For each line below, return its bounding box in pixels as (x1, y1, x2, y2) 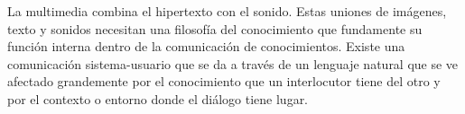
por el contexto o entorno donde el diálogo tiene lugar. (7, 89, 309, 108)
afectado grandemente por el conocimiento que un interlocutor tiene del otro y (7, 72, 441, 91)
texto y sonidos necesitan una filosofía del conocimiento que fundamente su (7, 19, 423, 38)
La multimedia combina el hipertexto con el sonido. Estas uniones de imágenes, (7, 2, 447, 20)
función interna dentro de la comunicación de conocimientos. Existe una (7, 37, 405, 56)
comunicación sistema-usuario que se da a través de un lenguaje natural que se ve (7, 54, 459, 73)
